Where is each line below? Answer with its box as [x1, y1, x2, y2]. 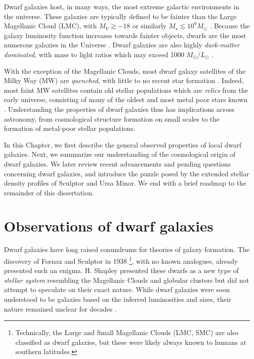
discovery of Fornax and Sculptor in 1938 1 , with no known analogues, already [4, 254, 238, 266]
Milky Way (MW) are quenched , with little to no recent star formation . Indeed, [4, 75, 244, 85]
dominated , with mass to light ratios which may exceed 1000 [4, 49, 184, 59]
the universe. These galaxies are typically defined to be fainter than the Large [4, 11, 237, 21]
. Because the [210, 21, 250, 31]
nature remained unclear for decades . [4, 303, 117, 314]
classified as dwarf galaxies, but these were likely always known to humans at [15, 337, 247, 347]
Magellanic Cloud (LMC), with [4, 21, 97, 31]
